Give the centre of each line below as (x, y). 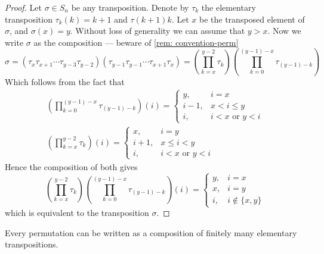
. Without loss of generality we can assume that (158, 31)
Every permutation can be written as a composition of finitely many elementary (151, 232)
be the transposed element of (252, 19)
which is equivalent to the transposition (77, 213)
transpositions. (32, 244)
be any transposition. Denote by (130, 7)
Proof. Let (23, 7)
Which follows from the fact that (65, 82)
